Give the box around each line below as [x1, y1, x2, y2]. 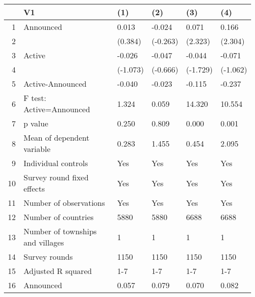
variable [24, 143, 51, 154]
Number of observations [24, 197, 105, 208]
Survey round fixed [24, 172, 89, 183]
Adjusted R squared [24, 265, 92, 276]
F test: [24, 92, 47, 103]
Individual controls [24, 157, 88, 169]
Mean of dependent [24, 132, 90, 143]
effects [24, 183, 45, 194]
